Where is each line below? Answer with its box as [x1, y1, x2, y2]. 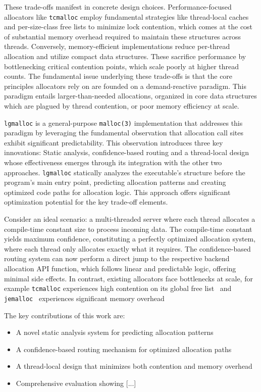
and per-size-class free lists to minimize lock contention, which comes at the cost [4, 21, 253, 32]
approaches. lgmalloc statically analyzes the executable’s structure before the [4, 167, 245, 177]
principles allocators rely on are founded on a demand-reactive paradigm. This [4, 80, 246, 91]
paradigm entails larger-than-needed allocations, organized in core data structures [4, 90, 257, 101]
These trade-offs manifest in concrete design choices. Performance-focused [4, 2, 232, 12]
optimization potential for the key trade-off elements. [4, 197, 168, 207]
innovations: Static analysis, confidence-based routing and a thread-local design [4, 147, 249, 158]
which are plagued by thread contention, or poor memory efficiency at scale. [4, 101, 239, 111]
